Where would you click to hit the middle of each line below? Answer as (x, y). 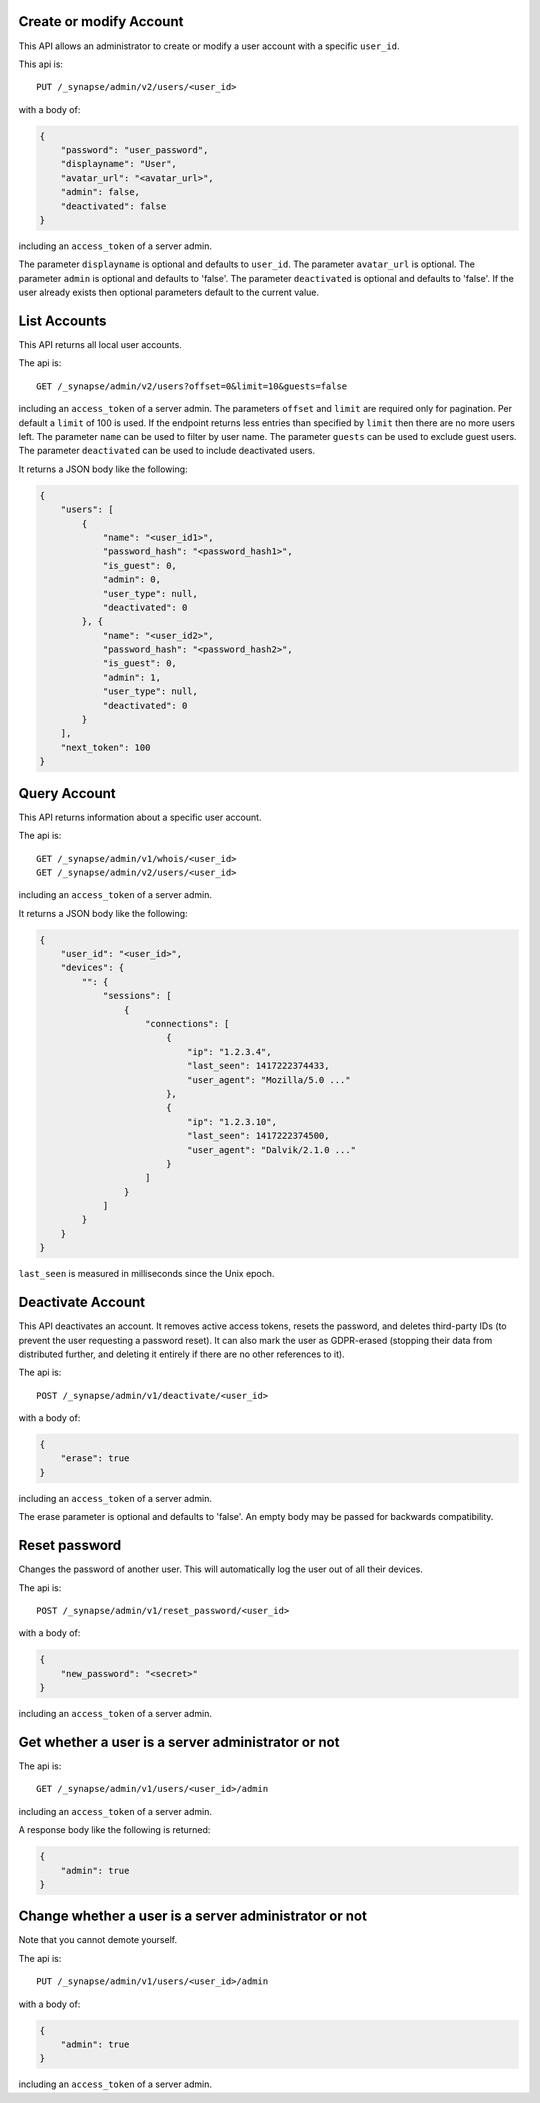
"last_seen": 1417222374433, (258, 1066)
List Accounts (62, 320)
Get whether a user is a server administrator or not (179, 1741)
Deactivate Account (81, 1302)
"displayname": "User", (118, 164)
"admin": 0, (132, 579)
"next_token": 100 (105, 747)
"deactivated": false (113, 206)
